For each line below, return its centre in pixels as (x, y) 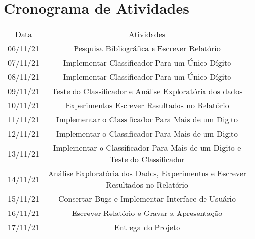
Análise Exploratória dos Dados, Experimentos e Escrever (147, 173)
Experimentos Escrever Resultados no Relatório (147, 105)
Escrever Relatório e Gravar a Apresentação (147, 213)
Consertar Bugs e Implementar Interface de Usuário (147, 199)
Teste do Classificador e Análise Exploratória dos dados (147, 91)
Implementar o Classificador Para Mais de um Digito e (147, 148)
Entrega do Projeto (147, 227)
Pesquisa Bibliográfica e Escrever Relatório (147, 48)
